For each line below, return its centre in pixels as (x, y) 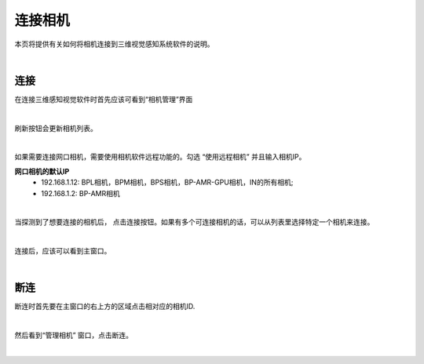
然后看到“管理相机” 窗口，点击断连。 (74, 335)
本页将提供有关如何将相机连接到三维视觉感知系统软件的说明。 (114, 44)
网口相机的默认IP (42, 171)
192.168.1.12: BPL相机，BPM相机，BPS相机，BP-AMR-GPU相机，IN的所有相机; (167, 182)
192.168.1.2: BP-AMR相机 (81, 193)
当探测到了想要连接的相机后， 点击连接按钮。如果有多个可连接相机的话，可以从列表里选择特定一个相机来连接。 (194, 222)
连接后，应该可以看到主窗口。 (63, 251)
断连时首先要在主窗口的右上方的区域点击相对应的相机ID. (105, 307)
